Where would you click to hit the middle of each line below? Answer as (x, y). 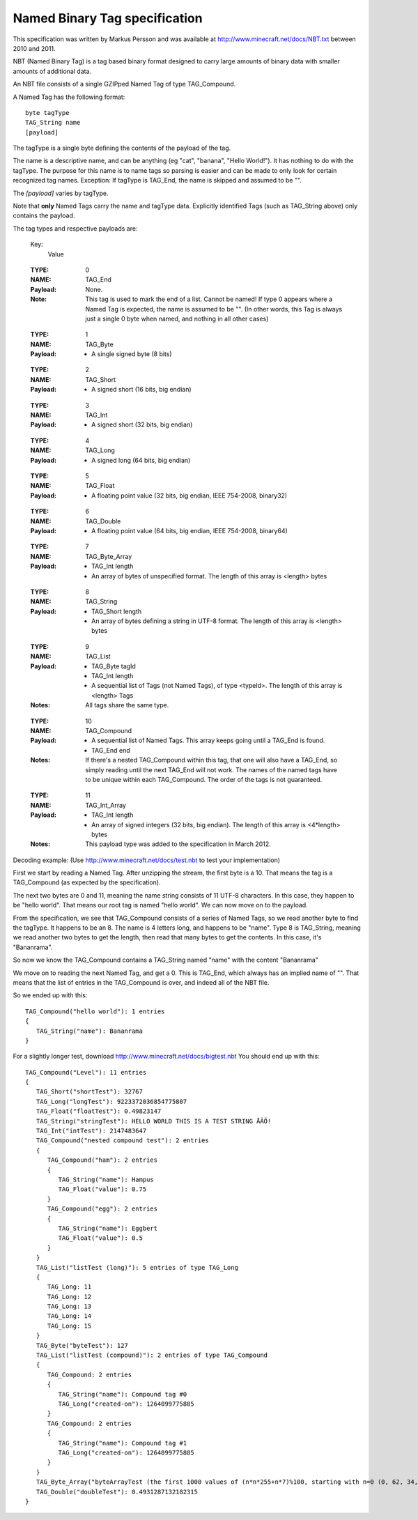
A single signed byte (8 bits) (132, 354)
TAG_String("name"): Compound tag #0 (123, 1394)
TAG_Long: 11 (69, 1287)
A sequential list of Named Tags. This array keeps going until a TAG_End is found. (208, 740)
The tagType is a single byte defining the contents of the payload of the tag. (122, 148)
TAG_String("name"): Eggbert (108, 1228)
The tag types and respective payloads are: (75, 228)
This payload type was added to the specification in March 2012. (178, 844)
